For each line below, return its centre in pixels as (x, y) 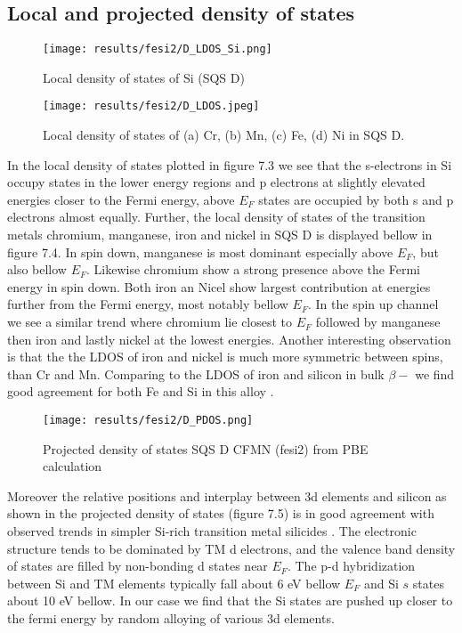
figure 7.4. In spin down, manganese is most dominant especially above (200, 252)
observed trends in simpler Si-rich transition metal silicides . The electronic (212, 531)
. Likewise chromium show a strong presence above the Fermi (253, 269)
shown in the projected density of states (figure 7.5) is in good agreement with (221, 513)
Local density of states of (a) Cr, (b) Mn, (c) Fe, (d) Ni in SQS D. (224, 135)
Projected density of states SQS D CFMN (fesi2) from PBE (206, 448)
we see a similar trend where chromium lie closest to (150, 322)
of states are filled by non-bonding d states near (138, 566)
